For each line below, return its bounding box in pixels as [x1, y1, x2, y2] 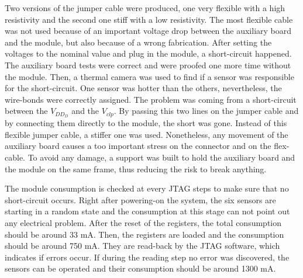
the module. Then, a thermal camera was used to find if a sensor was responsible [5, 70, 294, 82]
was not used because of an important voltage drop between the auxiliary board [5, 25, 292, 37]
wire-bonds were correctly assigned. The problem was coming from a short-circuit [5, 93, 297, 105]
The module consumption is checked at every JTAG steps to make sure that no [5, 182, 289, 194]
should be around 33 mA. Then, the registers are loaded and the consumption [5, 228, 284, 240]
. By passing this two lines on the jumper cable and [113, 105, 299, 117]
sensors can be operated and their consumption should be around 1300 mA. [5, 262, 276, 274]
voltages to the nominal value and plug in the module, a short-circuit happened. [5, 47, 292, 60]
